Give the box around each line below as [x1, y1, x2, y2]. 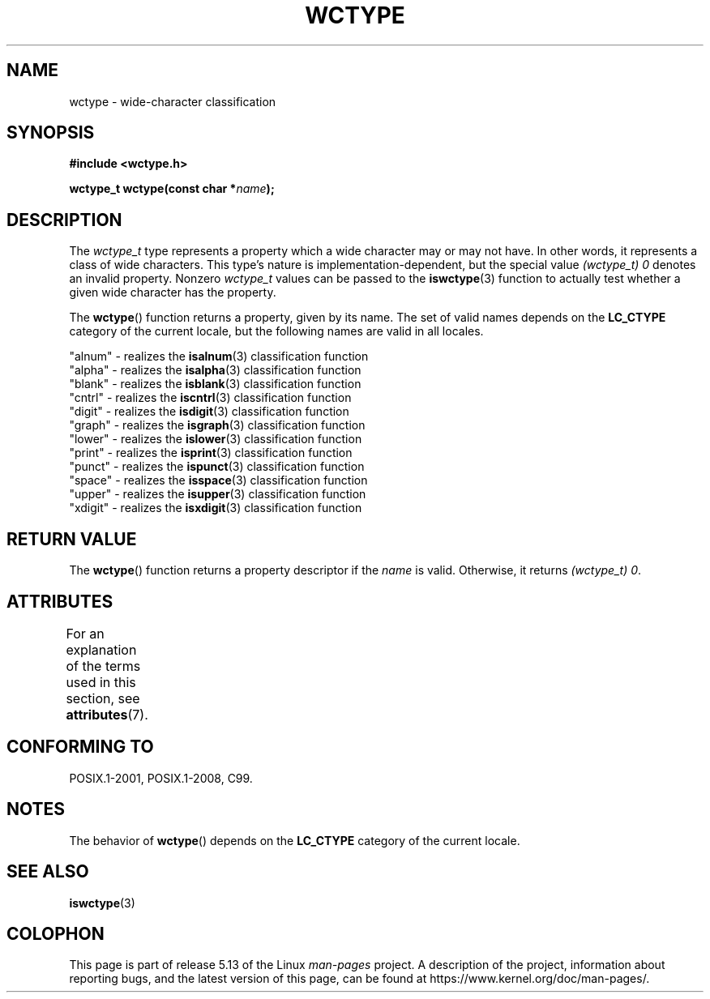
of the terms [66, 657, 141, 674]
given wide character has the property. [69, 285, 276, 300]
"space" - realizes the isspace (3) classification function [69, 473, 368, 488]
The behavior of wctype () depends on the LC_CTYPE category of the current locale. [69, 833, 520, 847]
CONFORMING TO [6, 736, 154, 758]
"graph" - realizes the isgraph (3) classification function [69, 418, 366, 433]
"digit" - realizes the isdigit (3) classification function [69, 404, 349, 419]
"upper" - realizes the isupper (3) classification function [69, 487, 366, 502]
